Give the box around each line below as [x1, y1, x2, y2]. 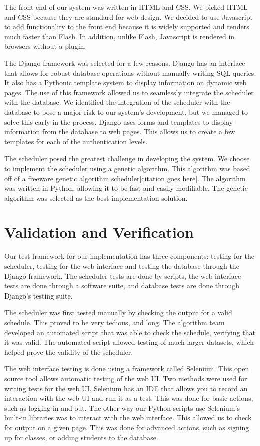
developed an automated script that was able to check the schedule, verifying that [4, 327, 255, 337]
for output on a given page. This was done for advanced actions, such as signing [4, 422, 249, 432]
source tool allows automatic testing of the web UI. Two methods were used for [4, 373, 247, 383]
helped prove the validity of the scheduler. [4, 346, 133, 357]
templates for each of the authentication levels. [4, 136, 148, 146]
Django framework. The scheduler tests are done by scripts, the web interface [4, 270, 241, 281]
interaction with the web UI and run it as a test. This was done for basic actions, [4, 393, 253, 403]
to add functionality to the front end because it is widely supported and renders [4, 21, 249, 32]
